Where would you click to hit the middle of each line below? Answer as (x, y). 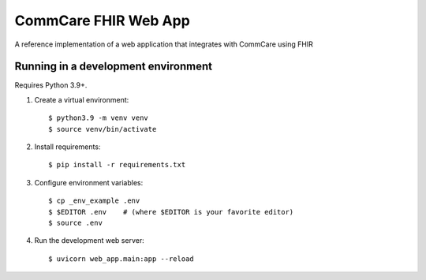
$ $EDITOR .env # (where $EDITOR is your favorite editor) (171, 212)
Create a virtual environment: (82, 99)
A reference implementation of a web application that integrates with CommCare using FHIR (164, 44)
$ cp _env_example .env (94, 201)
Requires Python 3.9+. (51, 85)
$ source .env (75, 222)
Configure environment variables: (89, 182)
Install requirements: (67, 147)
